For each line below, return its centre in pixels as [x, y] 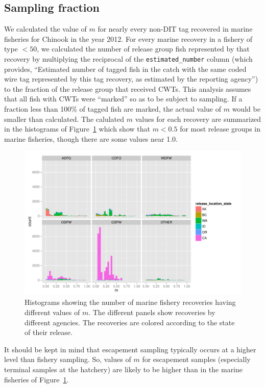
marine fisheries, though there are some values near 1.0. [91, 138]
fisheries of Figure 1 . [37, 379]
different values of [52, 312]
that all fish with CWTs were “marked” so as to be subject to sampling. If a [123, 99]
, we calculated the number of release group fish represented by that [143, 49]
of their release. [49, 332]
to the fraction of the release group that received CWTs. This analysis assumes [128, 88]
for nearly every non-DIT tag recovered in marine [175, 29]
